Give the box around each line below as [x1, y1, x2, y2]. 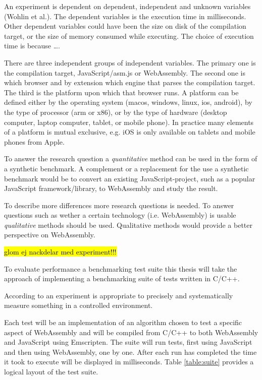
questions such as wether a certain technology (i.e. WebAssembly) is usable [4, 210, 236, 220]
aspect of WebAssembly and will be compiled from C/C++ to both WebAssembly [4, 327, 258, 337]
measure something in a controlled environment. [4, 300, 153, 310]
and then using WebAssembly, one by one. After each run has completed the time [4, 346, 257, 357]
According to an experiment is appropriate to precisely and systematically [4, 290, 233, 300]
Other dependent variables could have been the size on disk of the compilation [4, 21, 246, 31]
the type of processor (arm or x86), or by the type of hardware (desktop [4, 106, 227, 117]
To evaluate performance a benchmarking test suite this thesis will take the [4, 263, 237, 274]
